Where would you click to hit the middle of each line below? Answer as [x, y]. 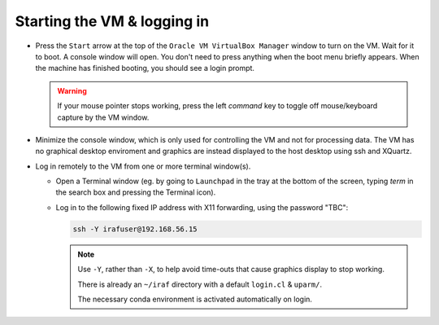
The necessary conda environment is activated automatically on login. [195, 299]
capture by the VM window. [103, 117]
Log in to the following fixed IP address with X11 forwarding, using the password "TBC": [202, 207]
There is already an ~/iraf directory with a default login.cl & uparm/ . [200, 284]
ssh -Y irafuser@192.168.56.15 [135, 229]
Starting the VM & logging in [112, 21]
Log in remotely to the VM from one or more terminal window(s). [143, 166]
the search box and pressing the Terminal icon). [136, 192]
